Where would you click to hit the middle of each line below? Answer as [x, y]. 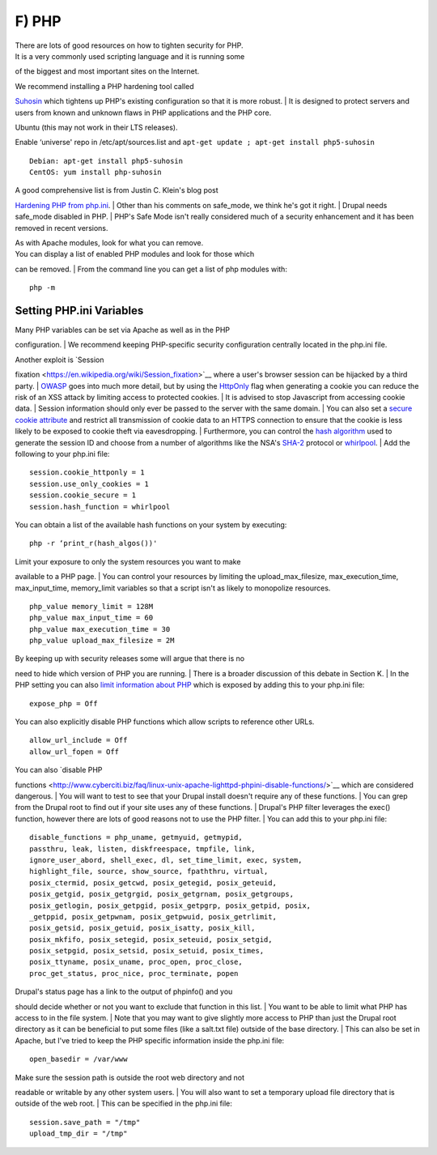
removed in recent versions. [62, 228]
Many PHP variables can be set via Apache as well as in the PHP [123, 330]
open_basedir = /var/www [78, 1059]
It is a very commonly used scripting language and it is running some [130, 56]
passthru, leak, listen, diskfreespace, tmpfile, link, [142, 849]
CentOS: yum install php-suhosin [95, 173]
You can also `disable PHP [59, 770]
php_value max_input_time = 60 [91, 618]
